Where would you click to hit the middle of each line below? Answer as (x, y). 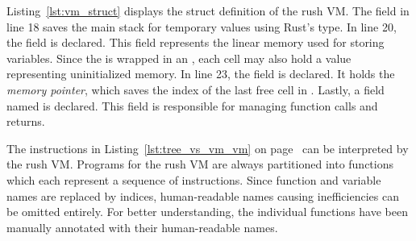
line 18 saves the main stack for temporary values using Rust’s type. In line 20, (202, 26)
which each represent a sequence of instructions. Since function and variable (194, 179)
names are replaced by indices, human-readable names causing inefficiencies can (203, 195)
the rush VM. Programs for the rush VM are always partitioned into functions (200, 164)
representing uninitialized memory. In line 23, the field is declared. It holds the (201, 74)
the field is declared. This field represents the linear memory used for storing (196, 42)
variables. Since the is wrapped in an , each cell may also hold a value (179, 58)
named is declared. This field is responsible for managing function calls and (192, 105)
